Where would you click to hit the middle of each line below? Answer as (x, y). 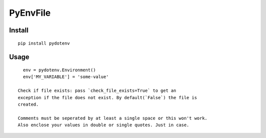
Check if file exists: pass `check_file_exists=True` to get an (97, 91)
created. (28, 104)
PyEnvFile (30, 13)
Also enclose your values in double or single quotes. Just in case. (104, 125)
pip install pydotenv (44, 43)
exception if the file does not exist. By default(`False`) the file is (107, 97)
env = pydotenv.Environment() (59, 70)
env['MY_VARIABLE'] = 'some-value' (66, 77)
